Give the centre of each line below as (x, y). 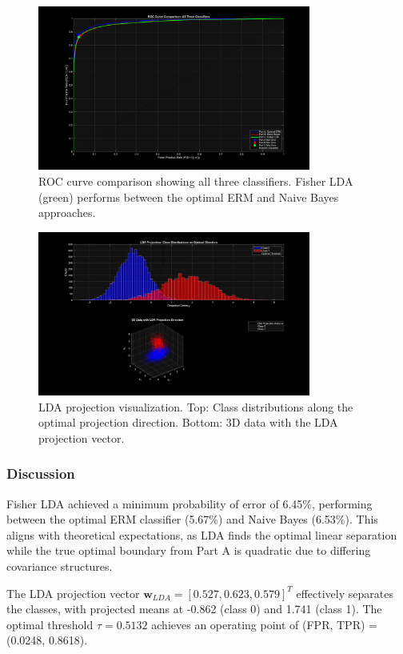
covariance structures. (60, 566)
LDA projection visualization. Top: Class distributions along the (196, 406)
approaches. (67, 213)
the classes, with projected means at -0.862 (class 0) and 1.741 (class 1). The (194, 609)
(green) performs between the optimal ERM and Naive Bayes (189, 197)
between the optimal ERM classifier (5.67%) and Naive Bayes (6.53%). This (192, 519)
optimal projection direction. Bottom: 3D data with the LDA (188, 422)
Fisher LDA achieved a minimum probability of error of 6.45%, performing (190, 503)
